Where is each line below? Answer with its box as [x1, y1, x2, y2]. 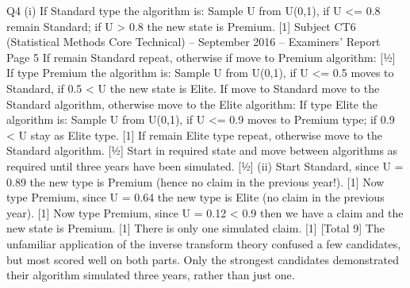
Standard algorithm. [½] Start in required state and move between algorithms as [6, 142, 398, 159]
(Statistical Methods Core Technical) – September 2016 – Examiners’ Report [6, 33, 381, 50]
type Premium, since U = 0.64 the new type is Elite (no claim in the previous [6, 189, 385, 205]
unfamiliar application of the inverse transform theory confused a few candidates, [6, 235, 401, 252]
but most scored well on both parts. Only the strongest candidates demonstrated [6, 251, 399, 267]
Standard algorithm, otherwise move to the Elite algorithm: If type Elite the [6, 95, 378, 112]
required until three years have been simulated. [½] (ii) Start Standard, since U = [6, 157, 404, 174]
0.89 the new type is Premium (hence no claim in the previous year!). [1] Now [6, 173, 385, 190]
